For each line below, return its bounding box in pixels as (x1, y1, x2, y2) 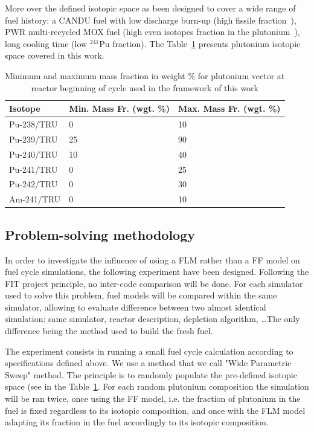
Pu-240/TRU (9, 147, 58, 160)
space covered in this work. (5, 49, 104, 62)
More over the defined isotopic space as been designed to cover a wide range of (5, 2, 296, 14)
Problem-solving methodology (5, 225, 195, 243)
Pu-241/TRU (9, 163, 58, 175)
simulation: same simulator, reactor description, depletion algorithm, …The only (5, 312, 300, 325)
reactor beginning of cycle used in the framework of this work (31, 81, 258, 94)
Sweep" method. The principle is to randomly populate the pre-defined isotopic (5, 368, 297, 381)
